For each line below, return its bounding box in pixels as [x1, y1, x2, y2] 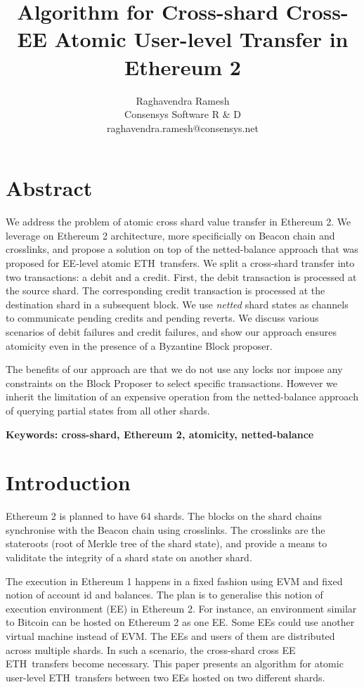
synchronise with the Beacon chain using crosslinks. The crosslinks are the [6, 522, 325, 537]
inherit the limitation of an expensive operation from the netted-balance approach [6, 389, 358, 404]
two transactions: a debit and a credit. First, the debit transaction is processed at [6, 269, 357, 284]
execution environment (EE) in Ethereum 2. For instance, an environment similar [6, 601, 357, 615]
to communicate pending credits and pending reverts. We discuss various [6, 310, 319, 325]
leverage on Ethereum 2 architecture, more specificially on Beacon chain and [6, 228, 335, 242]
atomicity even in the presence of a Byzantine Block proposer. [6, 338, 273, 353]
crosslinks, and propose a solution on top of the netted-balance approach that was [6, 242, 358, 256]
